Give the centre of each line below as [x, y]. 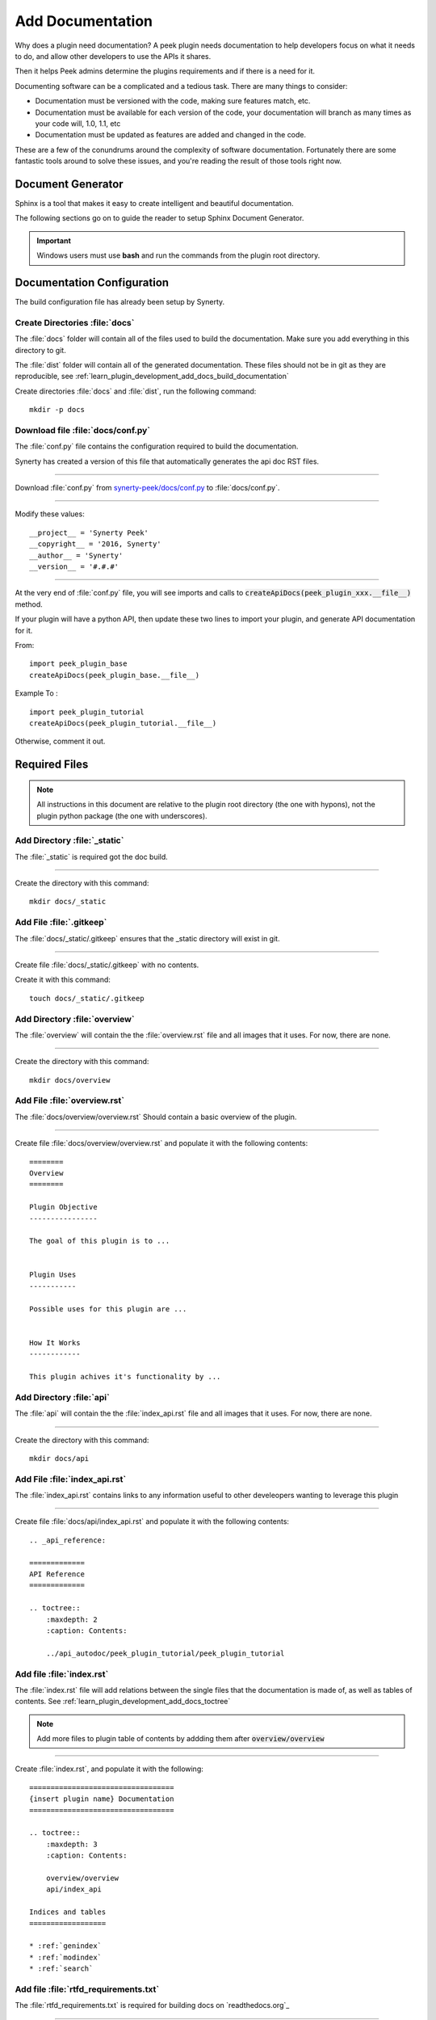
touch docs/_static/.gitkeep [87, 998]
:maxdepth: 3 [71, 1844]
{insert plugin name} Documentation [102, 1799]
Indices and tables [68, 1912]
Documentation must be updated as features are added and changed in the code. [171, 135]
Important [54, 240]
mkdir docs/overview [70, 1080]
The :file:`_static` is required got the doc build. [92, 856]
